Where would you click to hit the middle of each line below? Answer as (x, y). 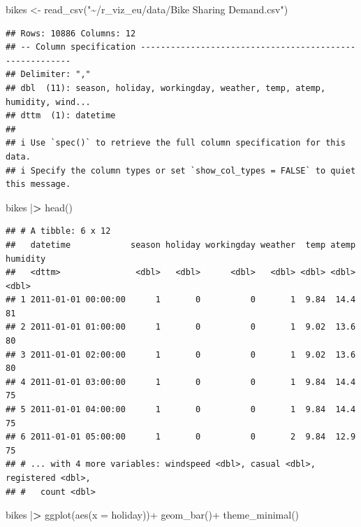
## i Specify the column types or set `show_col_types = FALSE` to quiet (181, 170)
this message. (38, 184)
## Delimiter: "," (48, 75)
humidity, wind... (48, 102)
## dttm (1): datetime (61, 116)
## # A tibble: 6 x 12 (58, 231)
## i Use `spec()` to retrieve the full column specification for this (176, 143)
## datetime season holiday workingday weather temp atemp (181, 245)
